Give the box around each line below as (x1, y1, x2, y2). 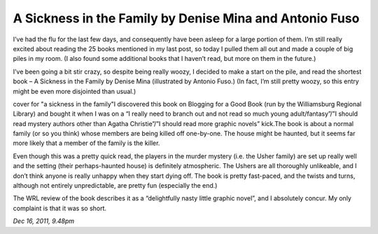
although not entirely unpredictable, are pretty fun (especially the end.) (13, 181, 218, 190)
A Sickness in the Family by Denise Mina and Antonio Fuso (13, 11, 360, 26)
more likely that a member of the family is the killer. (13, 139, 160, 147)
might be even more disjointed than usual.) (13, 87, 136, 95)
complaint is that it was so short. (13, 204, 107, 212)
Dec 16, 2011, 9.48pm (13, 217, 75, 226)
